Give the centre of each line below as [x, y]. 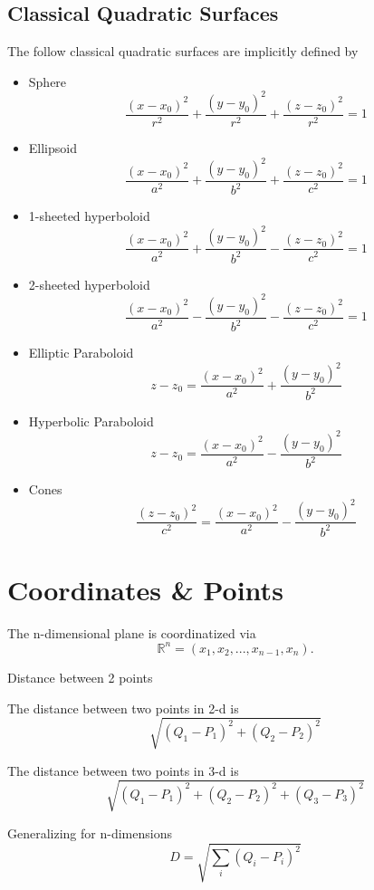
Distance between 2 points [80, 677]
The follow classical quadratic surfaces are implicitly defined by [183, 51]
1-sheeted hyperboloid [89, 216]
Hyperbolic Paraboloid [91, 421]
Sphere [48, 81]
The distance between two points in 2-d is [123, 708]
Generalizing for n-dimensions [90, 833]
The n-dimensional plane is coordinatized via [132, 632]
